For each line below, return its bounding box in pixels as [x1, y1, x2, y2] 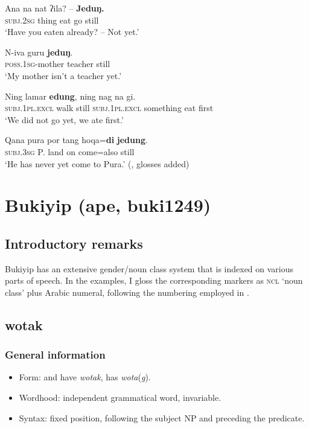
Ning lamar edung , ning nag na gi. [5, 89, 136, 102]
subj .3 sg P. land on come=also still [5, 145, 135, 158]
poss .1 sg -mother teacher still [5, 57, 110, 70]
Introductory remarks [5, 234, 143, 252]
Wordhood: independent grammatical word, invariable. [19, 391, 221, 404]
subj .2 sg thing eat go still [5, 13, 99, 26]
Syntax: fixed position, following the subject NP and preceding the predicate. [19, 411, 305, 424]
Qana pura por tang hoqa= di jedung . [5, 133, 148, 146]
